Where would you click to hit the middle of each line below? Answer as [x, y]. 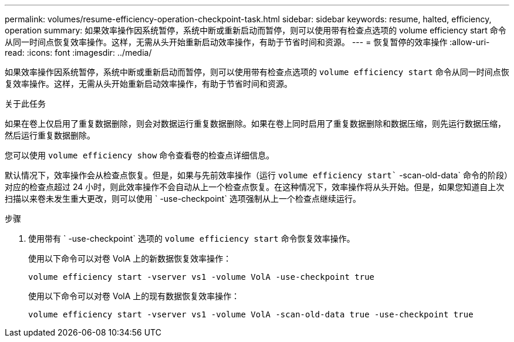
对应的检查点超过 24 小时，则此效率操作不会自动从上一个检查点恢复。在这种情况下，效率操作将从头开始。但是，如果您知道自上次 [255, 187]
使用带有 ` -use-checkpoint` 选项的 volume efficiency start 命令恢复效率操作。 [192, 238]
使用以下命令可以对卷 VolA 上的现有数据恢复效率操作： [134, 296]
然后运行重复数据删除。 [50, 135]
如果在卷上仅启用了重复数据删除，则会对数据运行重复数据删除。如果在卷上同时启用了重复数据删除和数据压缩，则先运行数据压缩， [255, 123]
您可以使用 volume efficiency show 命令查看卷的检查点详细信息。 [140, 155]
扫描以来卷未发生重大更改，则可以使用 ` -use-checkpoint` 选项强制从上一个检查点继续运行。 [183, 199]
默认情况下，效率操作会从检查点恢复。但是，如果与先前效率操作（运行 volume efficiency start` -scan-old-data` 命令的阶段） [256, 175]
